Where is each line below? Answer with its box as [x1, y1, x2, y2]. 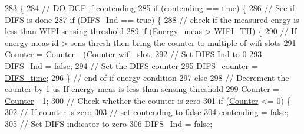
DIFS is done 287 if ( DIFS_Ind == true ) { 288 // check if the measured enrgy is [5, 13, 299, 25]
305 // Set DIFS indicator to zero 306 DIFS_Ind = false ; [5, 117, 213, 129]
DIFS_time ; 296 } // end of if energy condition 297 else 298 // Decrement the [5, 71, 289, 83]
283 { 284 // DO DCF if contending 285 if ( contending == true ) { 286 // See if [5, 2, 295, 14]
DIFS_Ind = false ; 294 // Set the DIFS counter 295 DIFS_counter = [5, 59, 258, 71]
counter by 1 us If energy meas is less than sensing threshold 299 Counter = [5, 83, 280, 95]
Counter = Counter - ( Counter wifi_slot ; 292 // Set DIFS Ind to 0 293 [5, 48, 262, 60]
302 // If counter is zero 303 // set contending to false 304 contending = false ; [5, 106, 289, 118]
